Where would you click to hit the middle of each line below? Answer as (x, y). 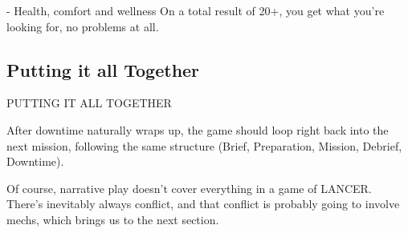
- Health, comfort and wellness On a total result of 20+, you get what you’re (196, 10)
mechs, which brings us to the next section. (113, 219)
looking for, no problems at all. (83, 26)
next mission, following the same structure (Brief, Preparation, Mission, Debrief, (204, 145)
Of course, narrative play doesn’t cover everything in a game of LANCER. (189, 188)
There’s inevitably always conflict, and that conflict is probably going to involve (203, 204)
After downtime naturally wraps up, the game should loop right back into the (198, 129)
